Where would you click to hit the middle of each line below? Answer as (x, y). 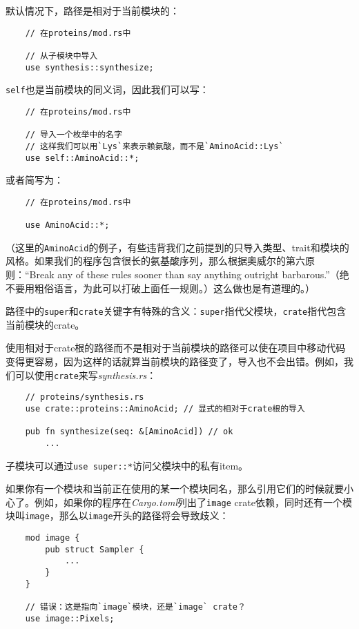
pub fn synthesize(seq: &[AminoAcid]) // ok (129, 432)
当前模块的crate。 (45, 324)
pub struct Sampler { (95, 549)
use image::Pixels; (70, 618)
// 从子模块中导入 (61, 56)
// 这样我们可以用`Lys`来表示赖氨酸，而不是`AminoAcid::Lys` (154, 146)
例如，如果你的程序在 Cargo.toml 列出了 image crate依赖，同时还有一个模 (193, 502)
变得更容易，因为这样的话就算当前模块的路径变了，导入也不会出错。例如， (175, 361)
